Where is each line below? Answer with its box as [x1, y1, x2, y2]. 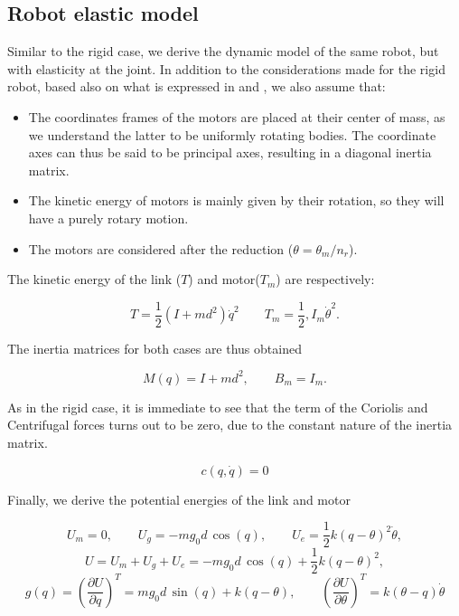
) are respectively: [276, 270, 375, 289]
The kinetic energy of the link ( [7, 270, 182, 289]
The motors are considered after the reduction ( [28, 239, 294, 258]
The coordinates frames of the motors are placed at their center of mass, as [28, 107, 445, 126]
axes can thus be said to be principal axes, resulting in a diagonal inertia [28, 143, 432, 162]
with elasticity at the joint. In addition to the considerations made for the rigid [7, 59, 445, 78]
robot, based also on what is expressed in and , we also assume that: [7, 77, 386, 96]
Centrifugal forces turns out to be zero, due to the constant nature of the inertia [7, 415, 453, 434]
